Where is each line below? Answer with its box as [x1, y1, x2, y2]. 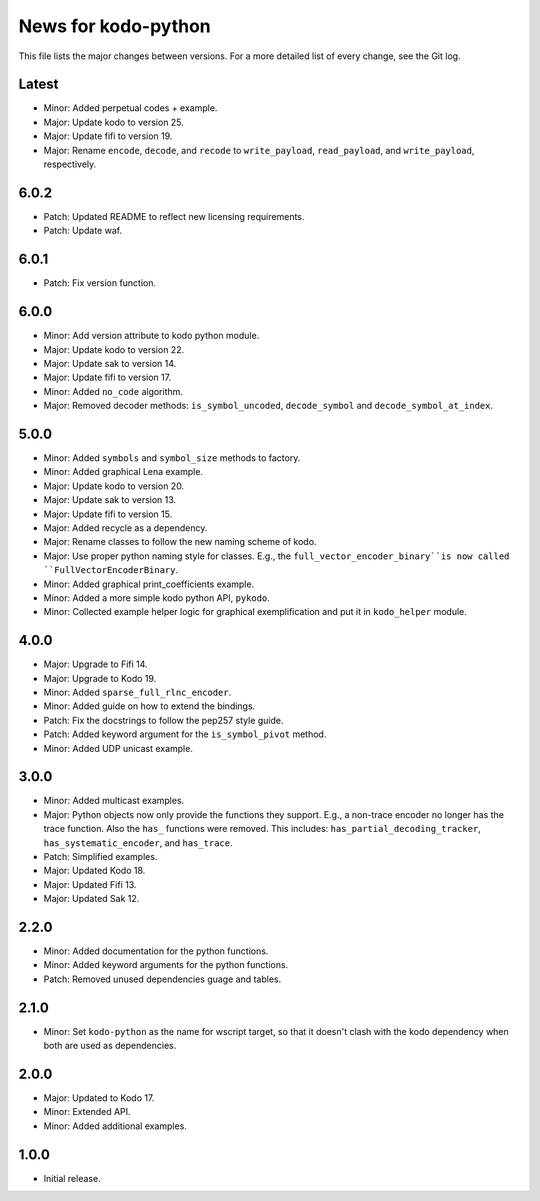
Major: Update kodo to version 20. [43, 480, 185, 492]
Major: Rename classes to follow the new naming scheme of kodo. [43, 536, 317, 548]
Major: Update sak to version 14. [43, 357, 177, 369]
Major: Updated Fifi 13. [43, 878, 137, 890]
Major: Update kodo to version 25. [43, 116, 184, 128]
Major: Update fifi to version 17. [43, 371, 172, 384]
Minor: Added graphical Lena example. [43, 466, 204, 478]
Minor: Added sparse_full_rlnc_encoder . [43, 686, 232, 698]
